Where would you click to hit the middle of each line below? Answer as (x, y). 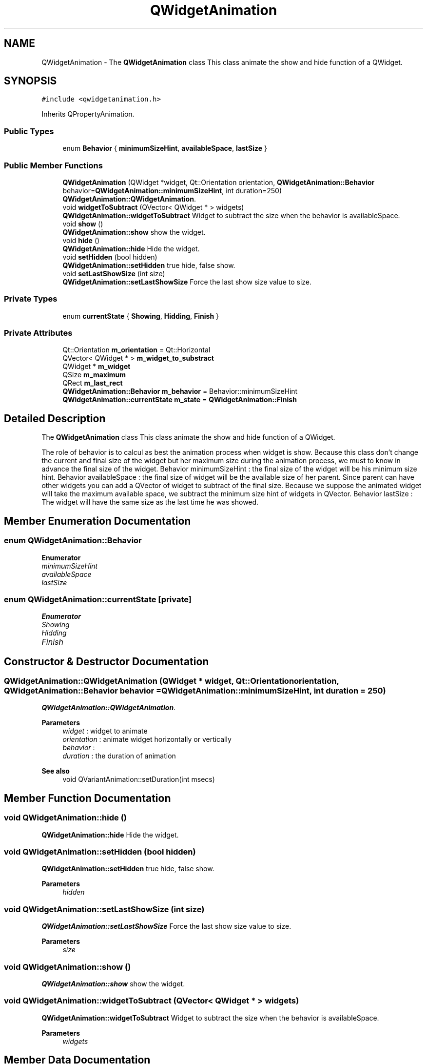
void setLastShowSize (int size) (114, 273)
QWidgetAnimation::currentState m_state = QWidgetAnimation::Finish (180, 400)
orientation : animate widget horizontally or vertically (147, 739)
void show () (83, 224)
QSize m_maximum (94, 375)
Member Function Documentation (87, 798)
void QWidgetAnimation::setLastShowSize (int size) (104, 909)
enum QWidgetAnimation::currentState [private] (98, 599)
